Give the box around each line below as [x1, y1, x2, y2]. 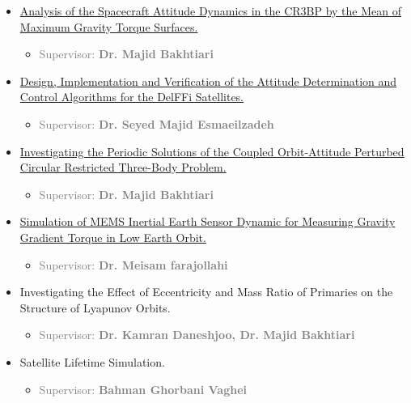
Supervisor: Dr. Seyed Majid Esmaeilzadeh [39, 115, 274, 132]
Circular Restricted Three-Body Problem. [19, 159, 227, 176]
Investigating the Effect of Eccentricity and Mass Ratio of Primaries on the [19, 283, 393, 300]
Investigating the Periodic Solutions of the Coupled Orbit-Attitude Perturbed [19, 142, 405, 159]
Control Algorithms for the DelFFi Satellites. [19, 88, 244, 105]
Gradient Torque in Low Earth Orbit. [19, 228, 206, 245]
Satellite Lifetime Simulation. [19, 353, 165, 370]
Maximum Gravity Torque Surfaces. [19, 18, 198, 35]
